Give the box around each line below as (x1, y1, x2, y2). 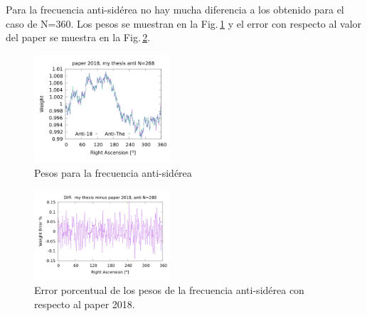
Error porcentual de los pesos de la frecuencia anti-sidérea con (34, 283, 304, 298)
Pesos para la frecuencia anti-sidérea (34, 165, 192, 180)
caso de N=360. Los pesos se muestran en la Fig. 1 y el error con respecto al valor (6, 16, 362, 31)
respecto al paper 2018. (34, 296, 135, 311)
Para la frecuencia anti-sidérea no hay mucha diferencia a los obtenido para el (6, 2, 344, 16)
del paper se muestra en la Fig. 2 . (6, 30, 151, 45)
